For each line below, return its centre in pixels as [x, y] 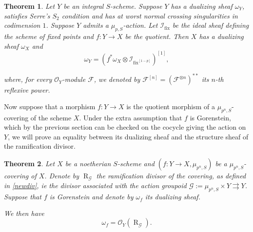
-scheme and [136, 163]
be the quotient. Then [157, 36]
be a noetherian [88, 163]
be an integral [84, 6]
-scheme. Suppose [136, 6]
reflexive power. [27, 90]
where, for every [28, 79]
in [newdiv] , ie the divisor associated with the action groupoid [95, 185]
